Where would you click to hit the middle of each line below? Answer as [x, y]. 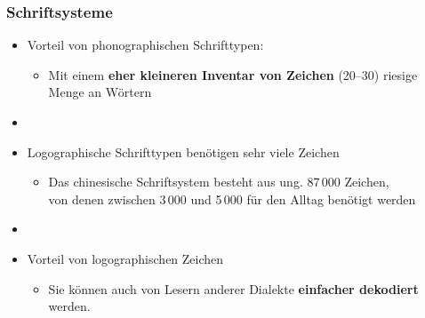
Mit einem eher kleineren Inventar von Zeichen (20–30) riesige [233, 74]
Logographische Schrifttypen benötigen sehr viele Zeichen [183, 151]
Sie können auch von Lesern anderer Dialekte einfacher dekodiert [233, 288]
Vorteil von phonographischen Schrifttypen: [145, 45]
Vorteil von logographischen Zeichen [125, 258]
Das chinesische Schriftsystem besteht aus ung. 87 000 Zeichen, [219, 182]
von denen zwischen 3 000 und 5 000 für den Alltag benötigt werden [232, 199]
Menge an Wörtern [100, 92]
